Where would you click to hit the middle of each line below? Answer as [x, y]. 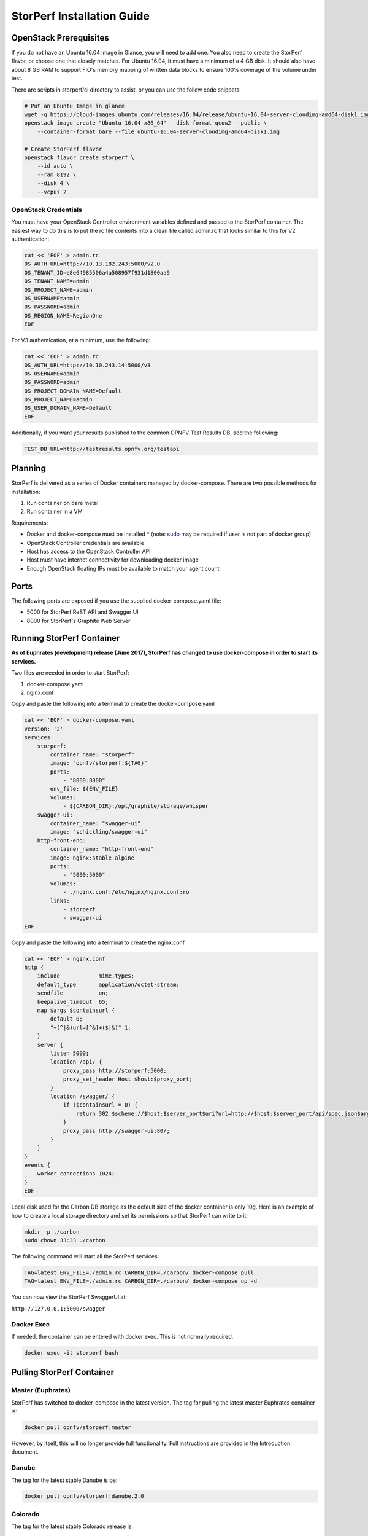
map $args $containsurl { [76, 1010]
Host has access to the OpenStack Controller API [89, 551]
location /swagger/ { [82, 1096]
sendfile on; [73, 993]
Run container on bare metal [63, 503]
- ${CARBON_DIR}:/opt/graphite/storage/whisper [136, 806]
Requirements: [30, 523]
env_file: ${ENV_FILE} [84, 789]
